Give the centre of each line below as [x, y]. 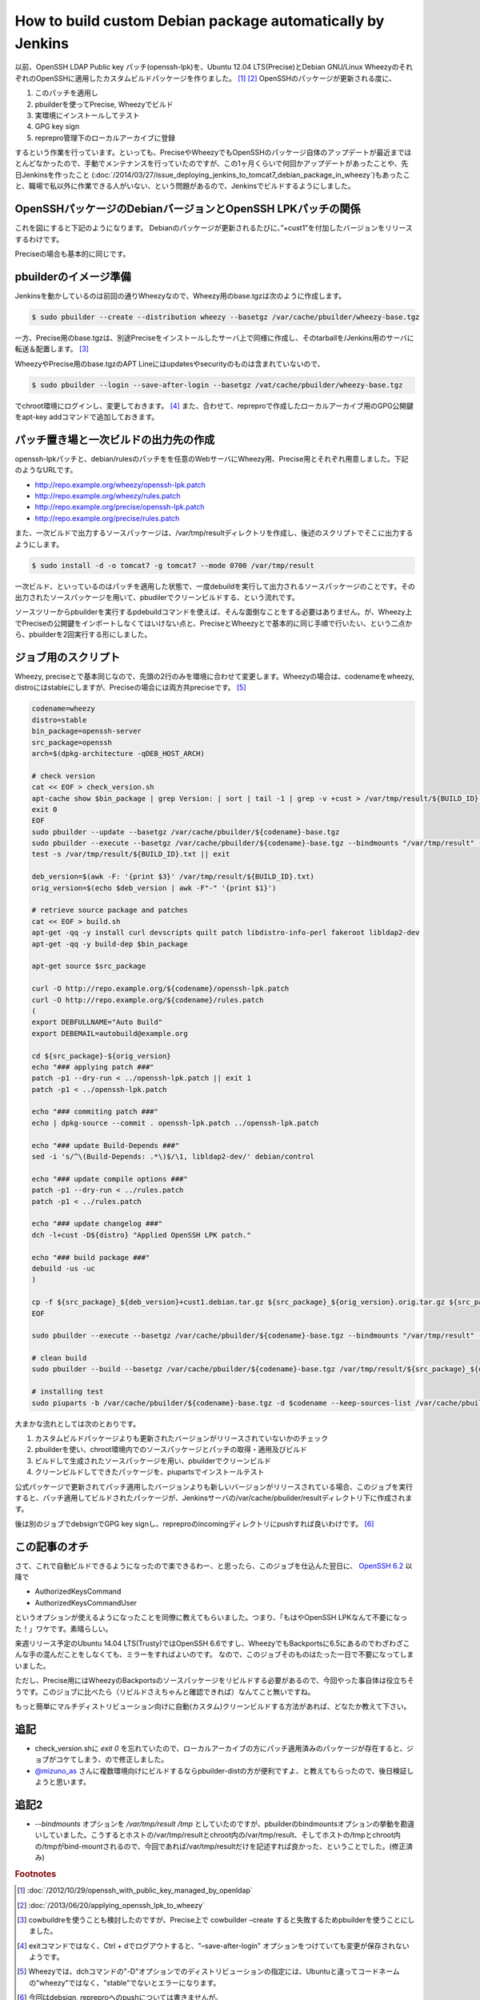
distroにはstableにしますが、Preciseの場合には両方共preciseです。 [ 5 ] [130, 687]
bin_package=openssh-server [86, 731]
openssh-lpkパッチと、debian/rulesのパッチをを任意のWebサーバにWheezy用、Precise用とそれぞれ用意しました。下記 [212, 458]
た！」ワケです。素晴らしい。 [64, 1629]
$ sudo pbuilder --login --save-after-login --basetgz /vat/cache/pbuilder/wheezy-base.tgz [217, 385]
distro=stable [59, 720]
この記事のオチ [52, 1547]
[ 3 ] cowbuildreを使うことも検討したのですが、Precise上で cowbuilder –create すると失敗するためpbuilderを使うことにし [216, 1919]
